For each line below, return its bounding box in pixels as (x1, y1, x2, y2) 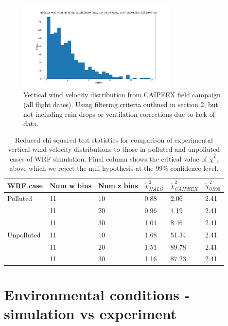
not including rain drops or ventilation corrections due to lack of (23, 109, 215, 119)
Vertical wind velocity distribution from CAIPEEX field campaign (23, 90, 221, 100)
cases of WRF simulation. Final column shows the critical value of (10, 153, 207, 163)
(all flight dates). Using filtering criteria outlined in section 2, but (23, 99, 218, 109)
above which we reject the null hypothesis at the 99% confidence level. (9, 163, 219, 173)
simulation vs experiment (4, 303, 177, 323)
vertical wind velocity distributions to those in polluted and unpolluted (8, 144, 220, 154)
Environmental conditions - (4, 284, 190, 304)
